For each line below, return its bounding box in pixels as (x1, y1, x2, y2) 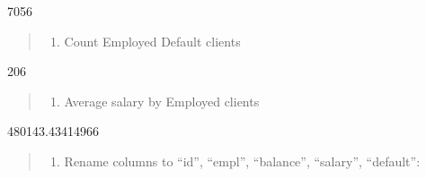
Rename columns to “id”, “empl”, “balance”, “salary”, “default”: (64, 151, 421, 170)
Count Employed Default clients (64, 31, 241, 50)
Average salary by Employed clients (64, 91, 260, 110)
